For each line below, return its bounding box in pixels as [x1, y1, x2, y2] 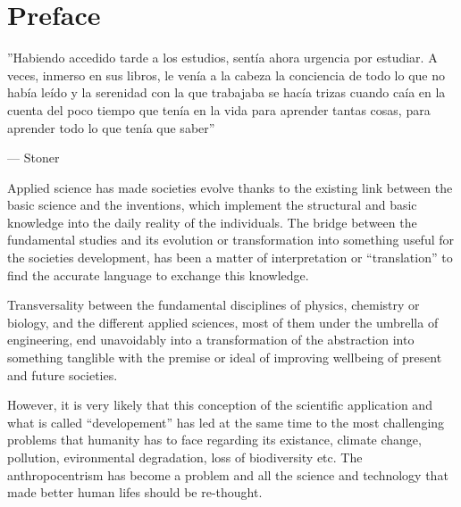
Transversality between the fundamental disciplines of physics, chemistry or [7, 295, 420, 314]
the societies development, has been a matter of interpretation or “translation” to [7, 248, 453, 267]
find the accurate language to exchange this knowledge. [7, 265, 309, 284]
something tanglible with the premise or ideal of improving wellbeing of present [7, 348, 442, 367]
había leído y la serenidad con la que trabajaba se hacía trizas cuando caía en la [7, 83, 446, 102]
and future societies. [7, 365, 118, 384]
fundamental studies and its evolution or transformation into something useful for [7, 230, 455, 249]
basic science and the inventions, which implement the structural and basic [7, 195, 417, 214]
